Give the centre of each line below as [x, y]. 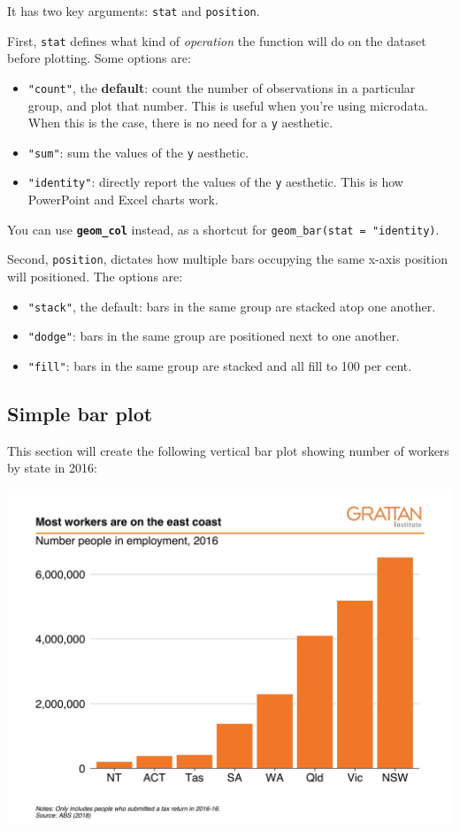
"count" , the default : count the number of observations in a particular [222, 87]
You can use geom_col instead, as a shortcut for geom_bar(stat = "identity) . [223, 229]
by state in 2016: [52, 468]
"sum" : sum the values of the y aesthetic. [138, 152]
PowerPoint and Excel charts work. [123, 200]
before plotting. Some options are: [99, 58]
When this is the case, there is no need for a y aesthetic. [180, 123]
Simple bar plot [80, 413]
